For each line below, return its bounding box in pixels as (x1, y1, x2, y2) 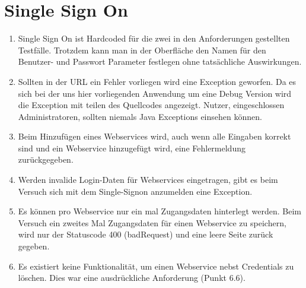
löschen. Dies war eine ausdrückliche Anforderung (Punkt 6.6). (18, 271, 246, 284)
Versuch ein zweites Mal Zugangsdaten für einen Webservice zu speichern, (18, 216, 286, 229)
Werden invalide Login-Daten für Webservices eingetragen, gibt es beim (18, 173, 278, 186)
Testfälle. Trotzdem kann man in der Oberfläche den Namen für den (18, 43, 266, 56)
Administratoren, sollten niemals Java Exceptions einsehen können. (18, 110, 262, 122)
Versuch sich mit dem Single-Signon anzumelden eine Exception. (18, 185, 253, 197)
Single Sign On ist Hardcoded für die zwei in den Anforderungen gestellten (18, 32, 290, 45)
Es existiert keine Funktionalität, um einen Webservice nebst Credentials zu (18, 259, 294, 272)
